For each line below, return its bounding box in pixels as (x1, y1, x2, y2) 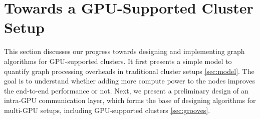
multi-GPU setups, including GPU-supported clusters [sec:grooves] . (4, 104, 210, 115)
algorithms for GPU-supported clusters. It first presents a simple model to (4, 55, 232, 66)
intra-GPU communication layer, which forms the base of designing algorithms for (4, 95, 256, 105)
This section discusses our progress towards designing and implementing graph (4, 46, 245, 56)
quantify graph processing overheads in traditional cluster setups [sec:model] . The (4, 65, 254, 76)
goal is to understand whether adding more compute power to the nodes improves (4, 75, 255, 86)
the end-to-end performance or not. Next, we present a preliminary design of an (4, 85, 249, 95)
